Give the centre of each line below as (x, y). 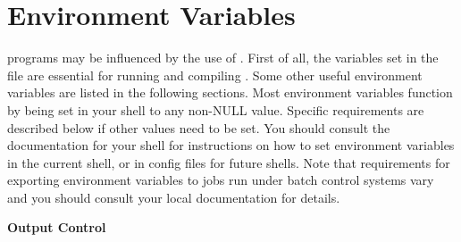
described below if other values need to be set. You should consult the (199, 127)
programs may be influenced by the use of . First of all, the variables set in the (223, 58)
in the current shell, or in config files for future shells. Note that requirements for (229, 162)
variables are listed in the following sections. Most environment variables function (230, 92)
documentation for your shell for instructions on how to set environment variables (231, 145)
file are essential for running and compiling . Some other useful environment (215, 75)
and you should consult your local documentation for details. (174, 197)
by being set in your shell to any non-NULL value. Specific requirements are (216, 109)
